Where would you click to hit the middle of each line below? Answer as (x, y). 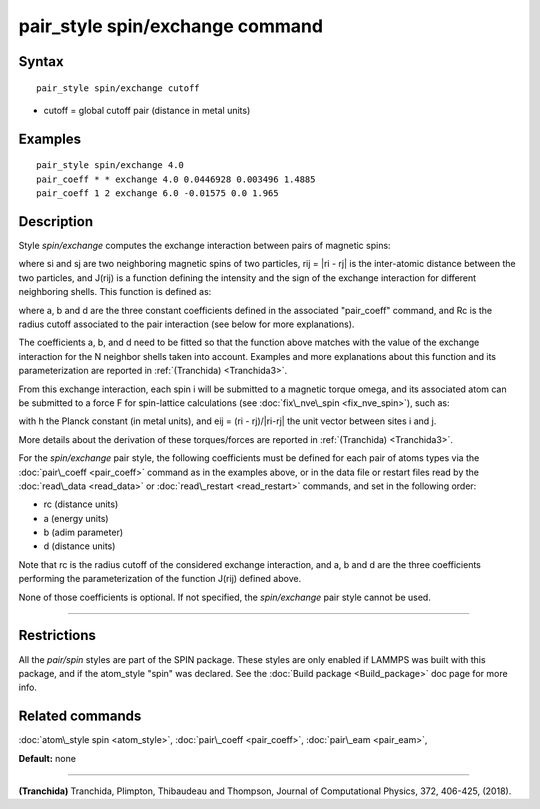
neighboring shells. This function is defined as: (115, 292)
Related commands (80, 716)
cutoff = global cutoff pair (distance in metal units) (147, 110)
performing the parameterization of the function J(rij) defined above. (160, 579)
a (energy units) (76, 518)
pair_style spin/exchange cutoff (118, 88)
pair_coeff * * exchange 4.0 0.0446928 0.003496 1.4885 (176, 179)
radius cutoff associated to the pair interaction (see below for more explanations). (186, 324)
